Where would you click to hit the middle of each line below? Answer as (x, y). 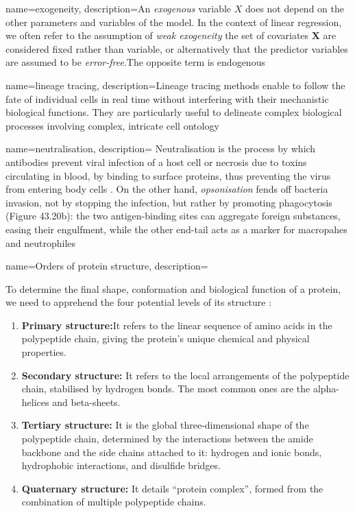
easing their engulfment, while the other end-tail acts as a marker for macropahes (176, 229)
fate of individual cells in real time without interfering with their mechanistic (167, 98)
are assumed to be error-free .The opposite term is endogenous (135, 62)
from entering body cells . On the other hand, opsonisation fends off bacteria (167, 189)
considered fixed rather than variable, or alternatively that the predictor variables (177, 48)
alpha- (326, 389)
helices (35, 402)
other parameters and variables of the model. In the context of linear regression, (174, 22)
